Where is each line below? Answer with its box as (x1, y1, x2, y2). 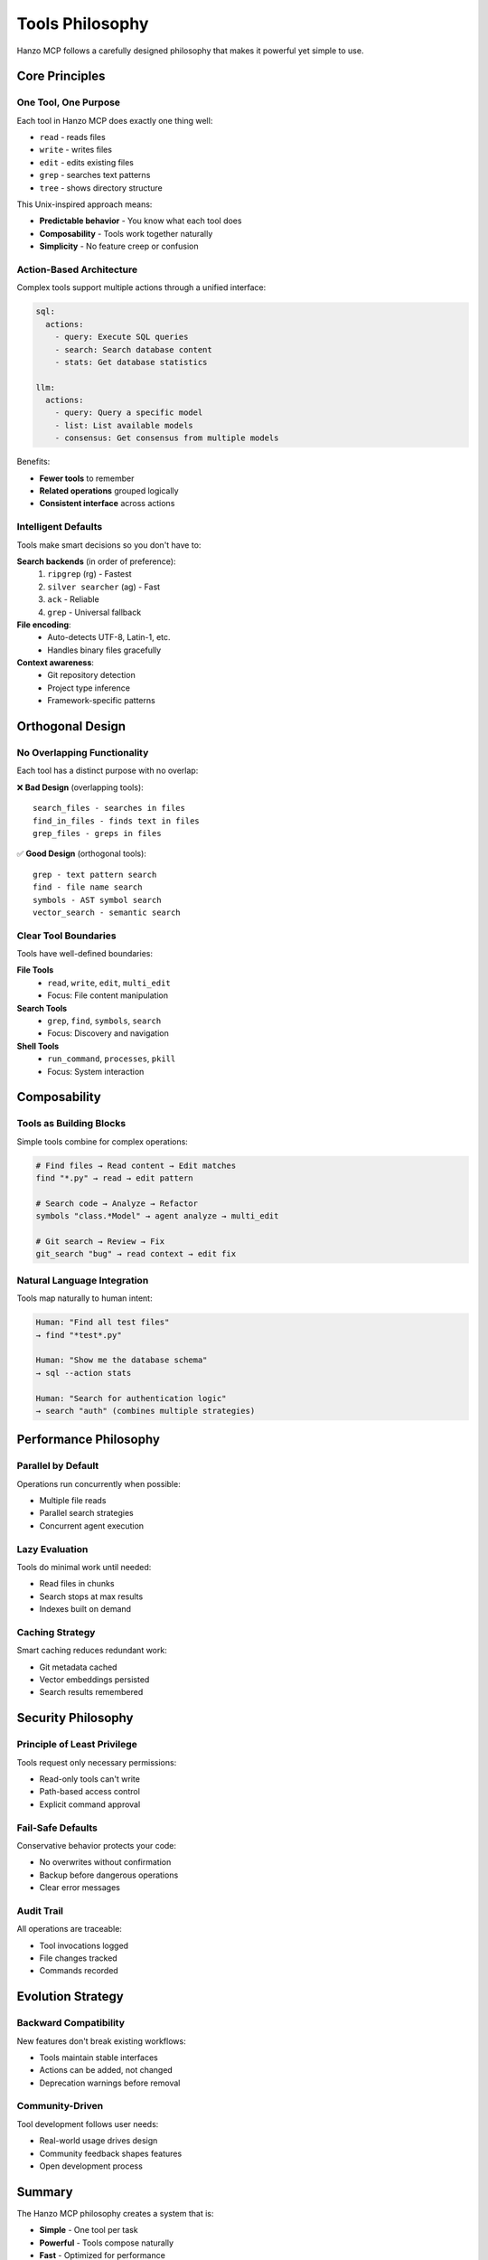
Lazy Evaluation (16, 1542, 89, 1555)
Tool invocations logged (39, 1940, 129, 1951)
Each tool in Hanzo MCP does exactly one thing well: (16, 115, 213, 126)
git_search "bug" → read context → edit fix (35, 1248, 237, 1259)
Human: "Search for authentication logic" (35, 1393, 227, 1403)
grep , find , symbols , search (47, 1015, 162, 1026)
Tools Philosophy (16, 14, 149, 33)
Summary (16, 2184, 73, 2199)
